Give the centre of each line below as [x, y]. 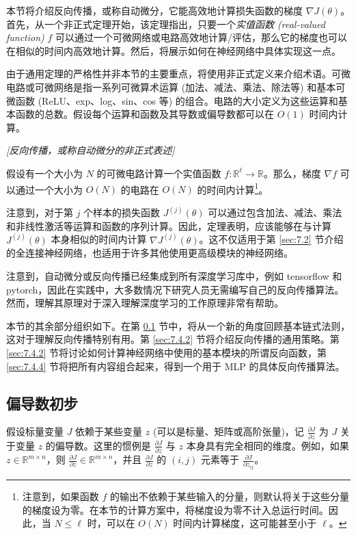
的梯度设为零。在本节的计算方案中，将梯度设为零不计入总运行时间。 [175, 509]
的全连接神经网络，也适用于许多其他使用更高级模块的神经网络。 [150, 253]
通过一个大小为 [49, 189]
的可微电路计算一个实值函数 [159, 173]
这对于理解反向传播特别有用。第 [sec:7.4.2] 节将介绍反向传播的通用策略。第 [173, 339]
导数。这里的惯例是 [108, 445]
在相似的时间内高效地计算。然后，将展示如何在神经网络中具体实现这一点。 [174, 50]
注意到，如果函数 [60, 496]
